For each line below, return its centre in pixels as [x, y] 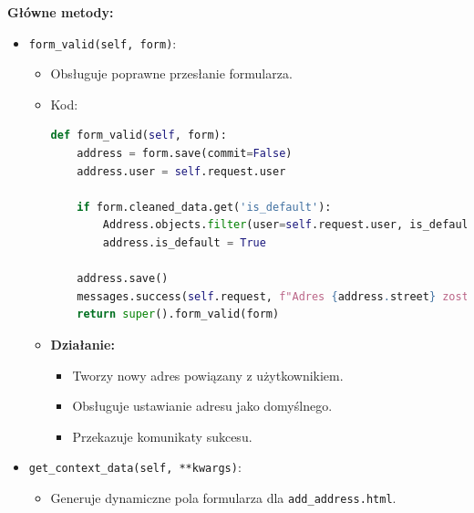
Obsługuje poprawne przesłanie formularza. [171, 73]
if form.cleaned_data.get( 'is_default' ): [204, 207]
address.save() [123, 279]
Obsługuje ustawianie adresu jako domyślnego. [202, 406]
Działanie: [82, 344]
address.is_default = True [184, 243]
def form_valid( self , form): [139, 136]
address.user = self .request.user [181, 171]
